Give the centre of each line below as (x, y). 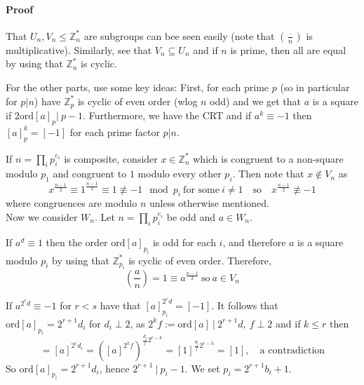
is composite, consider (111, 158)
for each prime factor (115, 131)
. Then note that (268, 174)
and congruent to (90, 174)
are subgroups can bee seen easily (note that (179, 35)
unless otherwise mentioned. (209, 203)
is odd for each (184, 242)
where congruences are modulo (72, 203)
